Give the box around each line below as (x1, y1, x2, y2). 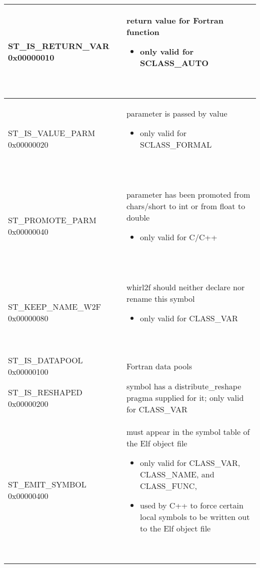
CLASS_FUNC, (140, 480, 197, 491)
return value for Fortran (126, 15, 224, 26)
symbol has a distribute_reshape (126, 380, 241, 392)
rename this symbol (126, 293, 195, 304)
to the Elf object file (140, 522, 211, 534)
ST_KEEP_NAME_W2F (8, 301, 101, 312)
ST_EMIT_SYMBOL (8, 478, 86, 490)
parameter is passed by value (126, 108, 227, 119)
